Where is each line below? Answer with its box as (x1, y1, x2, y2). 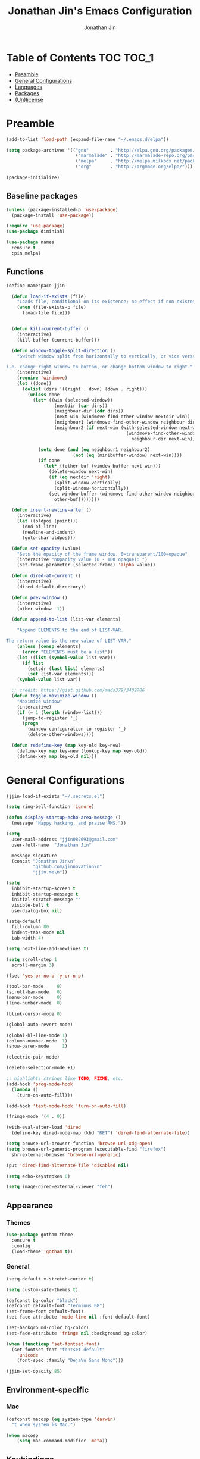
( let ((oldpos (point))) (17, 518, 79, 524)
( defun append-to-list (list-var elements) (11, 616, 121, 622)
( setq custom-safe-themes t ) (6, 1286, 79, 1292)
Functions (6, 267, 45, 277)
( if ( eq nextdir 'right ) (48, 474, 111, 480)
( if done (37, 458, 60, 464)
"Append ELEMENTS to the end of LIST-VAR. (17, 627, 124, 633)
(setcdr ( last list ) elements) (27, 665, 105, 672)
